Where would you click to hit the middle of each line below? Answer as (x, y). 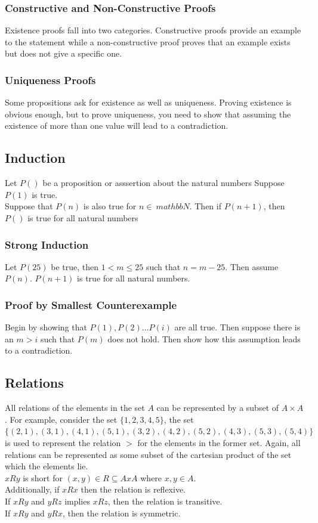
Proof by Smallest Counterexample (91, 304)
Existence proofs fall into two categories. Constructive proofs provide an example (153, 30)
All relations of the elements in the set (75, 408)
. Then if (205, 206)
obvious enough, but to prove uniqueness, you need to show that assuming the (148, 114)
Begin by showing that (46, 327)
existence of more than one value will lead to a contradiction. (117, 126)
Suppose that (29, 206)
